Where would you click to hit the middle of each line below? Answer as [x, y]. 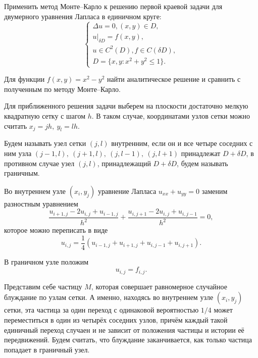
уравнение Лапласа [127, 191]
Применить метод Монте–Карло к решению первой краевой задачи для [113, 6]
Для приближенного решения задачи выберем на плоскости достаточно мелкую [126, 106]
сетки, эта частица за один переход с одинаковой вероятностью [101, 310]
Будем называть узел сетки [45, 143]
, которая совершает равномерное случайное [159, 286]
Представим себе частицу [43, 286]
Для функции [24, 79]
